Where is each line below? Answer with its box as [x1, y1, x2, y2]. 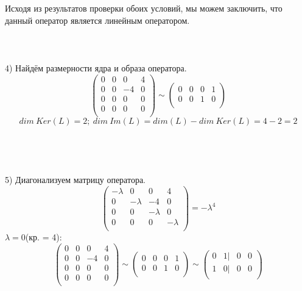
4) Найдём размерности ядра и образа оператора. [5, 61, 187, 74]
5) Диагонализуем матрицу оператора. [5, 173, 146, 186]
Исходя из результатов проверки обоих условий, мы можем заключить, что [5, 2, 283, 14]
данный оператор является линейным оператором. [5, 13, 190, 26]
